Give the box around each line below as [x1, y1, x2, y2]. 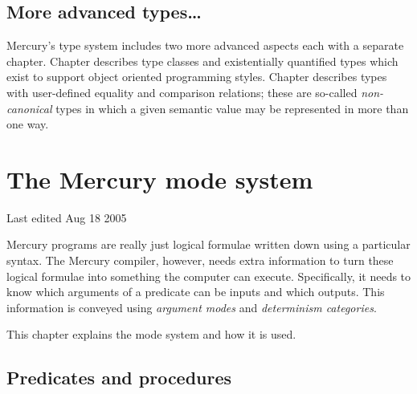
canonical [6, 100, 52, 116]
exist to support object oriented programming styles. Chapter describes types [6, 68, 387, 85]
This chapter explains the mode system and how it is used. [6, 326, 296, 343]
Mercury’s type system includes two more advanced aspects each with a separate [6, 37, 404, 54]
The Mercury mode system [6, 162, 313, 195]
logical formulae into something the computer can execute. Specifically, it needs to [6, 267, 411, 284]
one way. [6, 116, 49, 132]
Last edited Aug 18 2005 [6, 209, 127, 225]
